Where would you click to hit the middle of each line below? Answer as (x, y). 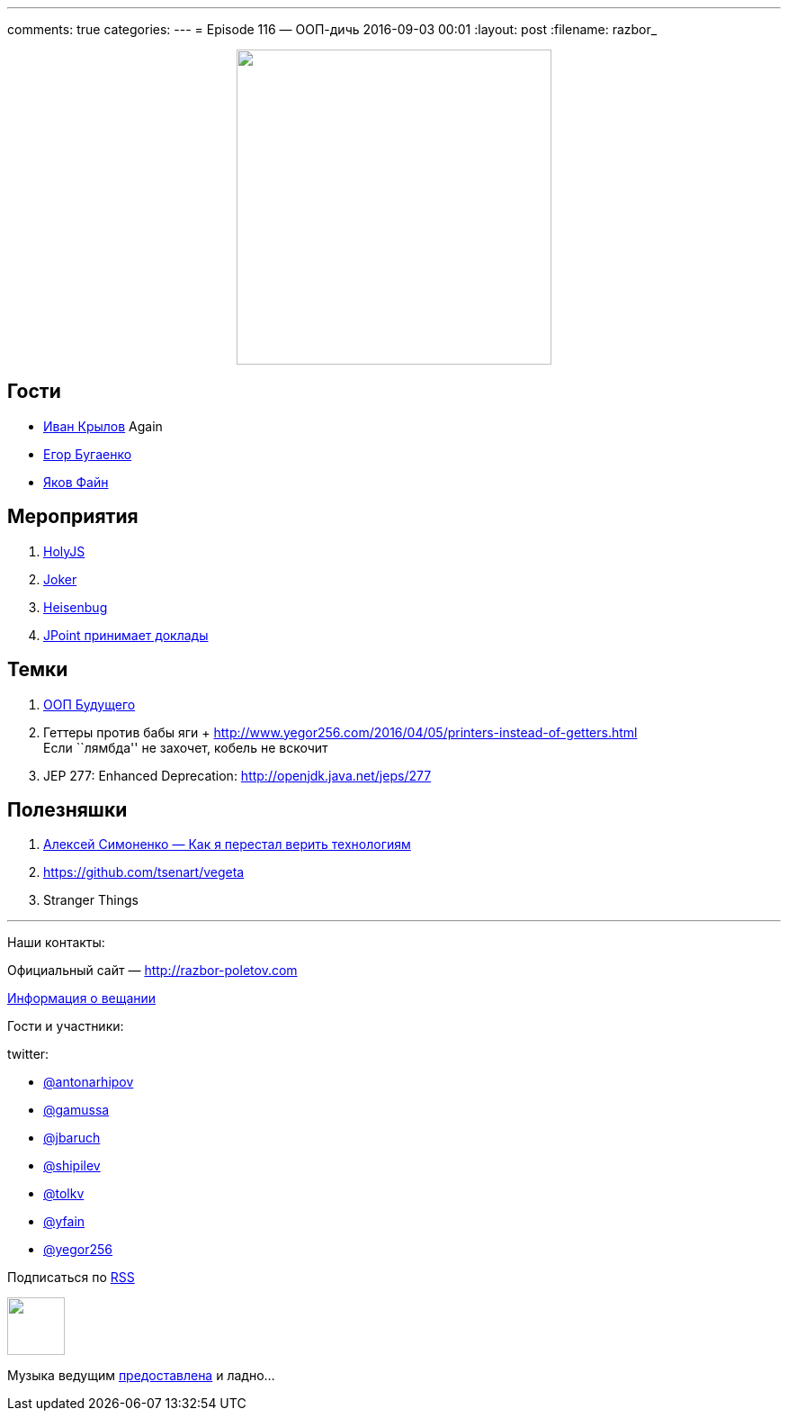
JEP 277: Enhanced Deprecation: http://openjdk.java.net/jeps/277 (237, 775)
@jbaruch (72, 1138)
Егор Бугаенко (88, 454)
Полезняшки (67, 809)
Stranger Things (91, 900)
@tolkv (64, 1194)
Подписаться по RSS (71, 1278)
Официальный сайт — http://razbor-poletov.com (152, 971)
